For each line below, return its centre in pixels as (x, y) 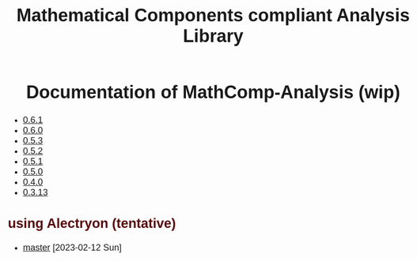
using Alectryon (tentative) (92, 224)
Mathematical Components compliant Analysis (213, 15)
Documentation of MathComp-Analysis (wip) (213, 93)
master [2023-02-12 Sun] (72, 248)
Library (213, 36)
